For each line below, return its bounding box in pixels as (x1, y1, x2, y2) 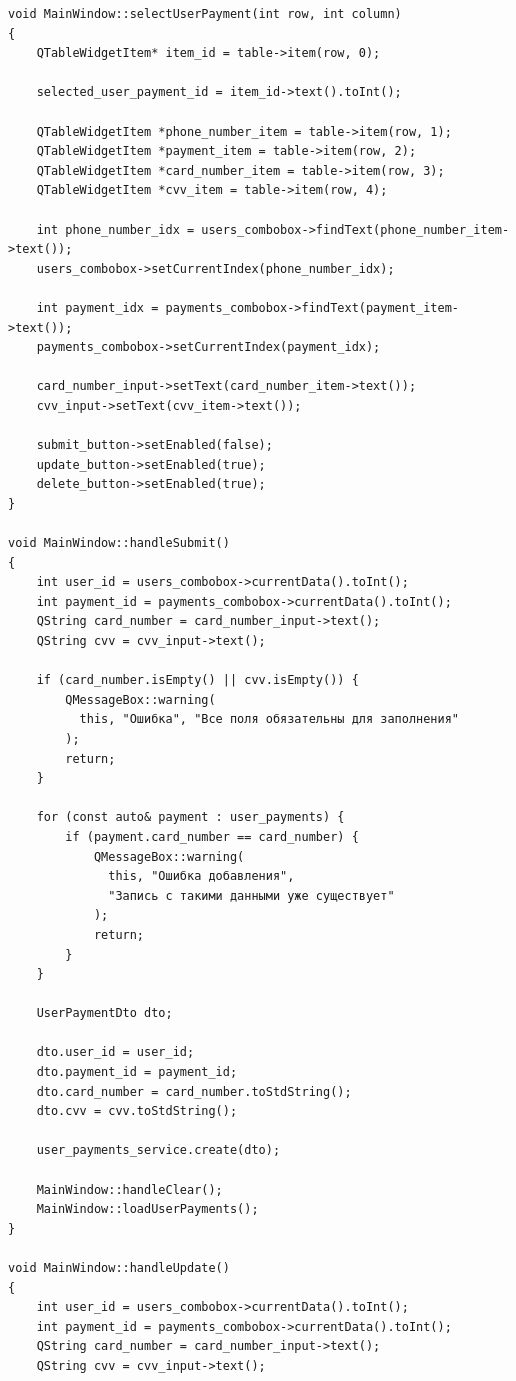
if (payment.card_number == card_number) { (65, 829, 359, 844)
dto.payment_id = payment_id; (36, 1065, 238, 1080)
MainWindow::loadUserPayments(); (36, 1202, 259, 1217)
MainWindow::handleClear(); (36, 1182, 223, 1197)
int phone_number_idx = (36, 222, 195, 237)
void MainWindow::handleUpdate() (8, 1261, 230, 1275)
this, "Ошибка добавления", (108, 869, 295, 884)
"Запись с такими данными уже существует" (108, 888, 395, 903)
